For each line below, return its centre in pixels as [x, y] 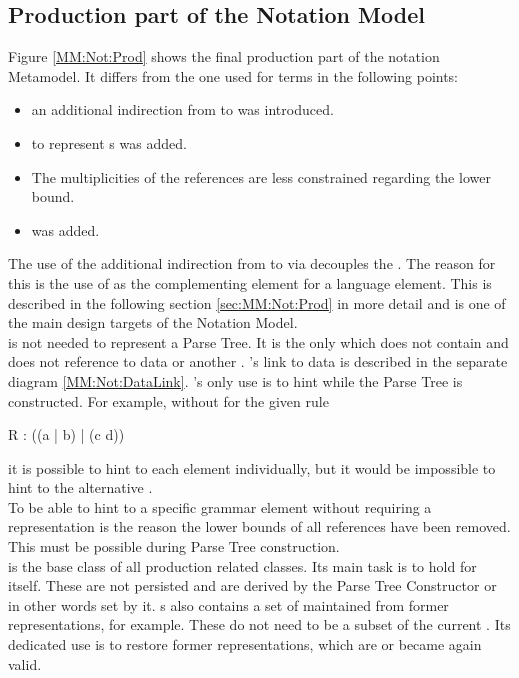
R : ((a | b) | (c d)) [66, 434]
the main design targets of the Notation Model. [153, 322]
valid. [25, 663]
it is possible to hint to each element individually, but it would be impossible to [252, 467]
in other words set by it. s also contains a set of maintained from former [228, 604]
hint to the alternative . [80, 487]
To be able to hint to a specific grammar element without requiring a [220, 506]
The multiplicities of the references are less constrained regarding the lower [261, 176]
